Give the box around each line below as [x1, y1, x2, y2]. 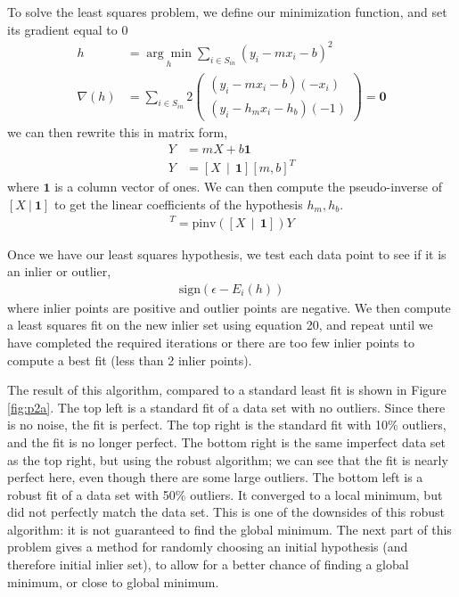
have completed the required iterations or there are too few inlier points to [7, 332, 414, 351]
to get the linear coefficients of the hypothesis [54, 194, 303, 213]
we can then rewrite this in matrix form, [7, 123, 228, 142]
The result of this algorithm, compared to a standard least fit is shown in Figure [7, 380, 447, 399]
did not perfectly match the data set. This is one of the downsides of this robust [7, 503, 445, 521]
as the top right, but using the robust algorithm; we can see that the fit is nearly [7, 450, 448, 469]
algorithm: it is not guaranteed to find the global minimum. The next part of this [7, 519, 452, 538]
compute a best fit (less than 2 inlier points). [7, 350, 252, 369]
